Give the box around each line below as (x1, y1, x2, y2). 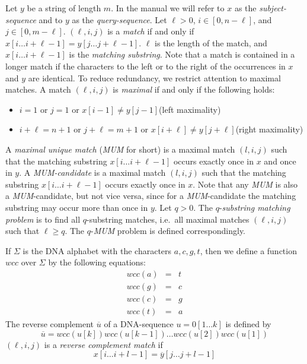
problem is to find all (5, 213, 81, 225)
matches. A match (5, 83, 71, 96)
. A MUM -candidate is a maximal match (19, 166, 166, 179)
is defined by (225, 318, 271, 330)
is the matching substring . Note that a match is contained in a (69, 48, 295, 61)
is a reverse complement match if (44, 338, 163, 350)
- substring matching (219, 201, 290, 213)
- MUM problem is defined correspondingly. (91, 224, 246, 237)
